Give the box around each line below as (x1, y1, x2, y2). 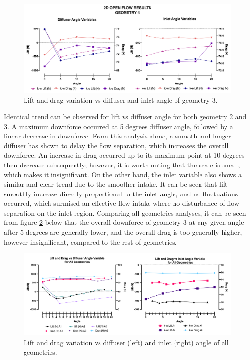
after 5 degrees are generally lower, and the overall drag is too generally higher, (4, 227, 242, 237)
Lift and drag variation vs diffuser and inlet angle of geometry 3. (24, 95, 218, 105)
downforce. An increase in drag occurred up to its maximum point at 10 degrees (4, 150, 245, 160)
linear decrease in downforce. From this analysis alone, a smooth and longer (4, 131, 231, 141)
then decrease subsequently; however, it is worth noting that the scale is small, (4, 159, 240, 169)
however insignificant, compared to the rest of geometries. (4, 236, 177, 247)
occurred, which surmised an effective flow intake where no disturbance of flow (4, 198, 239, 208)
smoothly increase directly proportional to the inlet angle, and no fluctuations (4, 188, 238, 198)
